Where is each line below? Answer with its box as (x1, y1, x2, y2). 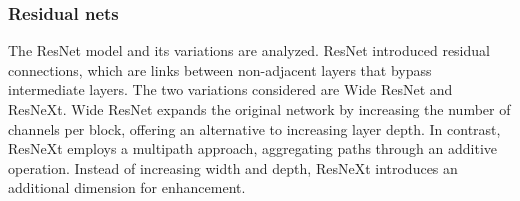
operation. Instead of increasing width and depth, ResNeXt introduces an (8, 157, 458, 178)
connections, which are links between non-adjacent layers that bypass (8, 59, 432, 80)
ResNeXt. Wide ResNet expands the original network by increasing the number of (8, 99, 511, 119)
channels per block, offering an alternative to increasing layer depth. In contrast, (8, 118, 501, 139)
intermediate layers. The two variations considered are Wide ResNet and (8, 79, 453, 100)
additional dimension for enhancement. (8, 177, 246, 198)
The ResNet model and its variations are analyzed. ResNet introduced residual (8, 40, 490, 61)
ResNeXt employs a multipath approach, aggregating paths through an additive (8, 138, 498, 159)
